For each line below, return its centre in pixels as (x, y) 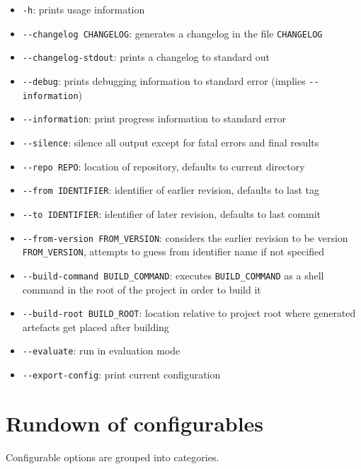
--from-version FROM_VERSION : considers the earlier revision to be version (185, 237)
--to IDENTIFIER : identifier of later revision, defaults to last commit (171, 213)
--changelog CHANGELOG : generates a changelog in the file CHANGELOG (172, 33)
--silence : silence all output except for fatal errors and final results (171, 142)
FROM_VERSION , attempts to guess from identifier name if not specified (173, 251)
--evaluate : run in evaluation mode (101, 351)
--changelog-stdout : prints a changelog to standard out (146, 57)
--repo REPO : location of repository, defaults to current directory (164, 166)
